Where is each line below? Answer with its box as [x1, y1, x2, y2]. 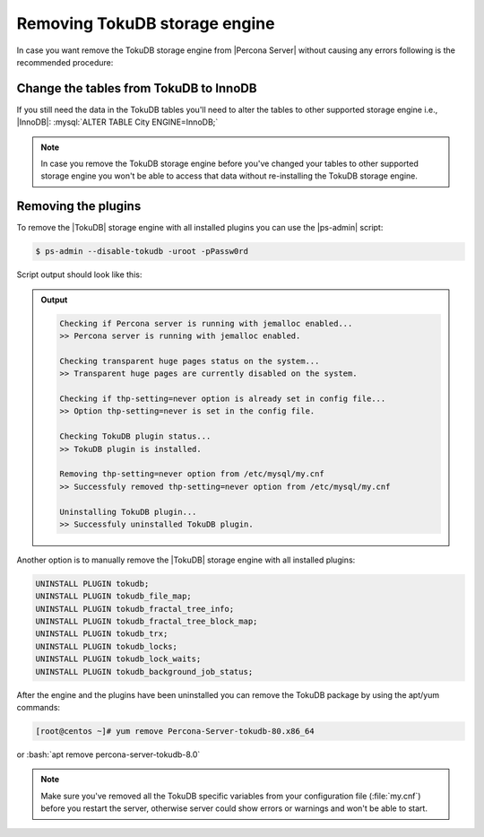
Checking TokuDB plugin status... [59, 432, 212, 441]
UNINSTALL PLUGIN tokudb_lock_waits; [35, 654, 202, 664]
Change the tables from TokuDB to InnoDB [16, 81, 257, 96]
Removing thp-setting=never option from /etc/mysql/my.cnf [59, 469, 324, 479]
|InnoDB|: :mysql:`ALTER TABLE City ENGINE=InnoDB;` [16, 117, 219, 127]
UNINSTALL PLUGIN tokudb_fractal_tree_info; [35, 604, 235, 614]
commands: [16, 702, 61, 712]
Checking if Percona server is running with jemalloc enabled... [59, 318, 353, 328]
